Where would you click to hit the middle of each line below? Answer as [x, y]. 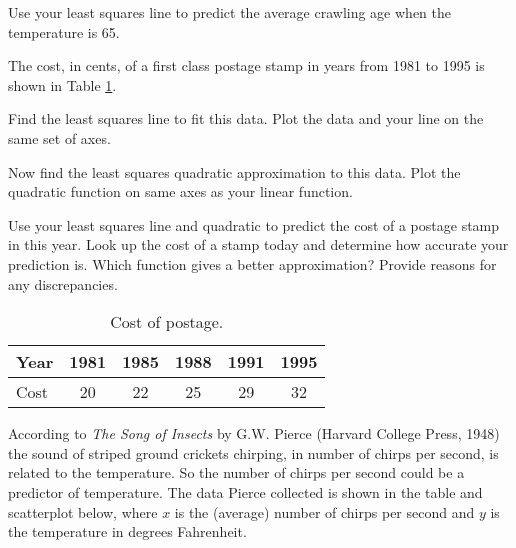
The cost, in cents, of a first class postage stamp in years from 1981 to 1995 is [246, 65]
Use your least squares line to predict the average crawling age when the [230, 12]
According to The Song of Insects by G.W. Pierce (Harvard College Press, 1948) [254, 433]
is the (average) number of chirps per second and [324, 511]
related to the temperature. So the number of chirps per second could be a [236, 472]
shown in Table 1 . [62, 84]
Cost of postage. [167, 322]
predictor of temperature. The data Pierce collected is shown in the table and [245, 491]
